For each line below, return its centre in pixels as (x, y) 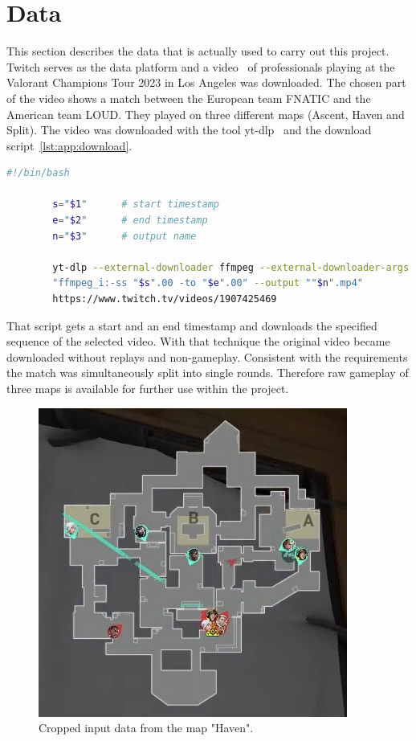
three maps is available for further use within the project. (148, 388)
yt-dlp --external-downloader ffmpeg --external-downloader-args (231, 267)
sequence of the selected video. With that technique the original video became (198, 341)
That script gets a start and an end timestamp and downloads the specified (192, 325)
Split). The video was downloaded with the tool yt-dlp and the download (189, 130)
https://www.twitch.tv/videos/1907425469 (165, 299)
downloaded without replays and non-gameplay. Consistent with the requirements (207, 356)
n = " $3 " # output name (124, 236)
